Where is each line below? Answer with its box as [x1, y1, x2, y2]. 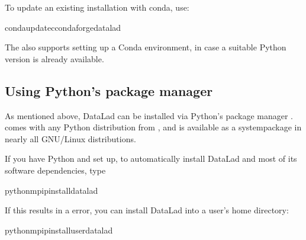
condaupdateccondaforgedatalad [5, 21, 121, 33]
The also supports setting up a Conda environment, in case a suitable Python [5, 41, 286, 53]
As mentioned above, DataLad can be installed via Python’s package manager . [5, 109, 293, 121]
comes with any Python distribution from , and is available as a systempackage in [5, 121, 302, 133]
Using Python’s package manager [5, 81, 213, 100]
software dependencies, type [5, 164, 106, 176]
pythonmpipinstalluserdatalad [5, 223, 113, 236]
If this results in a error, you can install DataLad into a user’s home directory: [5, 204, 289, 216]
